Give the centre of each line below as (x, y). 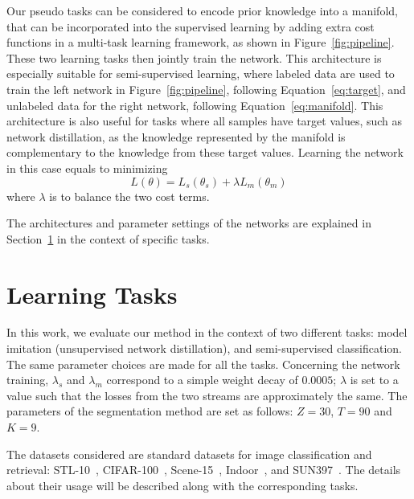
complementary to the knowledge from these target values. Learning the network (205, 152)
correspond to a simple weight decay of (202, 380)
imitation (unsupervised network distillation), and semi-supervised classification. (204, 348)
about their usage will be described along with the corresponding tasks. (182, 485)
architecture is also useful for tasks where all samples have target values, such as (205, 121)
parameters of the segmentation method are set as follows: (150, 411)
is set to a (374, 380)
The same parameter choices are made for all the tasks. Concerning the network (203, 364)
